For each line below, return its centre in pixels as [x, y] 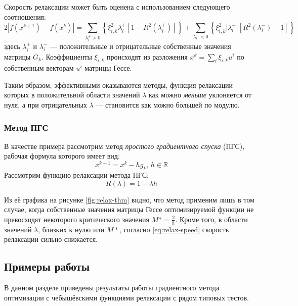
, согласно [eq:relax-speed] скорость [174, 229]
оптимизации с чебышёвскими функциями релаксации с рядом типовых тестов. [126, 297]
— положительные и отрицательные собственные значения [140, 46]
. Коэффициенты [67, 56]
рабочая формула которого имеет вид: [62, 156]
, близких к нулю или [71, 229]
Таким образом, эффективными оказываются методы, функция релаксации [119, 85]
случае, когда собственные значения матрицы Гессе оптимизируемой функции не [129, 209]
